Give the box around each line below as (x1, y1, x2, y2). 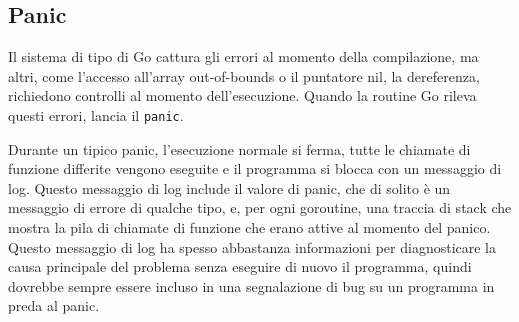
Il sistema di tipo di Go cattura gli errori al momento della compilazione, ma (8, 46, 479, 67)
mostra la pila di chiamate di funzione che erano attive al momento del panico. (8, 217, 491, 238)
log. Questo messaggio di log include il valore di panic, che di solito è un (8, 177, 451, 198)
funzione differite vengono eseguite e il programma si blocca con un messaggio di (8, 158, 502, 179)
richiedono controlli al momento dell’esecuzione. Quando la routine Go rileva (8, 85, 477, 106)
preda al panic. (8, 295, 100, 316)
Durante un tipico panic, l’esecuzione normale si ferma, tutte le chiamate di (8, 138, 471, 159)
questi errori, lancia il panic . (8, 104, 184, 125)
